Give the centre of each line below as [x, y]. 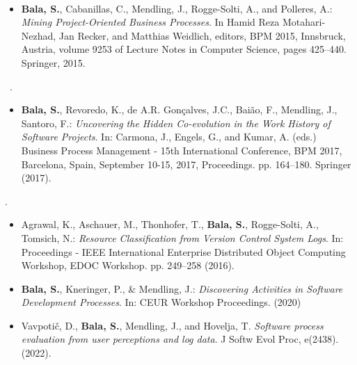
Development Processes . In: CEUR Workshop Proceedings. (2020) [161, 302]
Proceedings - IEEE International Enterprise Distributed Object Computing [183, 251]
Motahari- [304, 22]
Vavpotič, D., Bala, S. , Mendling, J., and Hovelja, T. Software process [172, 325]
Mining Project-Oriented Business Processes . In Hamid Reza [150, 22]
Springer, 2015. [53, 62]
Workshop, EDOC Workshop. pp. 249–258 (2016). [128, 265]
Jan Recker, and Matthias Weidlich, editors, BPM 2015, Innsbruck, [202, 35]
